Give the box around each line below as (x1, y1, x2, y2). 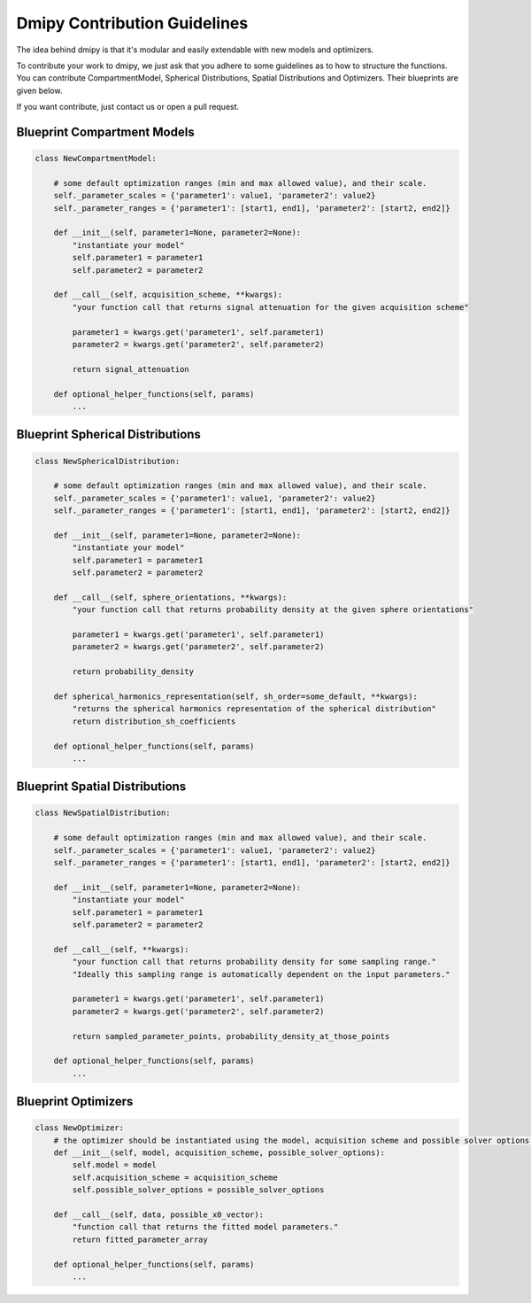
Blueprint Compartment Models (16, 124, 195, 139)
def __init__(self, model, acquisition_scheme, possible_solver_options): (53, 1148, 385, 1158)
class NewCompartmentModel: (35, 153, 157, 164)
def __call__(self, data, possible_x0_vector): (53, 1210, 265, 1220)
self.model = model (72, 1160, 157, 1170)
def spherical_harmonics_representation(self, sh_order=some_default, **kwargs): (53, 691, 418, 702)
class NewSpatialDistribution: (35, 808, 172, 818)
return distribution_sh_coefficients (72, 716, 236, 726)
